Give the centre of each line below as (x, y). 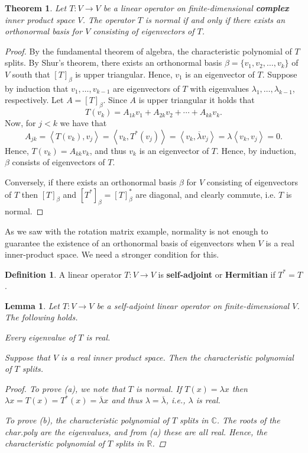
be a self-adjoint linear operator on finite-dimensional (193, 305)
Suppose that (27, 357)
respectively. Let (34, 100)
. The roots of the (248, 420)
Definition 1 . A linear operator (63, 274)
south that (31, 74)
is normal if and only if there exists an (215, 19)
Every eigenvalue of (40, 337)
